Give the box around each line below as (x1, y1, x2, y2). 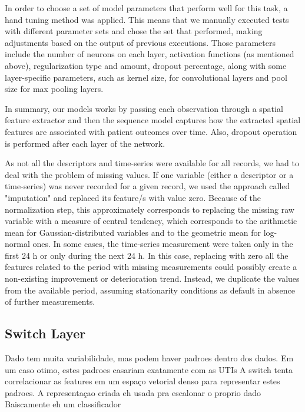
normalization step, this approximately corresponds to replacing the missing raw (5, 203, 294, 215)
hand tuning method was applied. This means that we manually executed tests (5, 13, 289, 25)
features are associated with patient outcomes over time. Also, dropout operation (5, 125, 297, 137)
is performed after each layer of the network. (5, 137, 165, 149)
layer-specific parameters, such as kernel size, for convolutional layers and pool (5, 71, 287, 83)
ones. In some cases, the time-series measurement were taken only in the (32, 238, 293, 250)
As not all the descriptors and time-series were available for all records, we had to (5, 157, 300, 169)
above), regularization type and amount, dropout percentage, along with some (5, 59, 287, 71)
